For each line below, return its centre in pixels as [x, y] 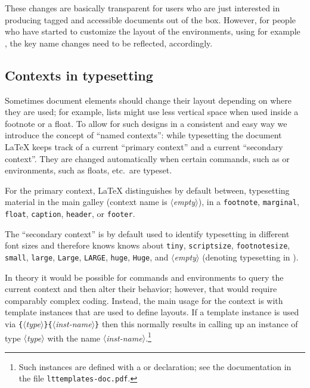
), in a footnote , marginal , [249, 202]
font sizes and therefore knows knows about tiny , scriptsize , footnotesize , [148, 245]
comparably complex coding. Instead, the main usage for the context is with [144, 300]
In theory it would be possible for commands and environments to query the [144, 277]
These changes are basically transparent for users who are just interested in [142, 8]
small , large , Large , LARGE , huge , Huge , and [87, 257]
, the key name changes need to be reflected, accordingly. [109, 43]
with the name [74, 338]
